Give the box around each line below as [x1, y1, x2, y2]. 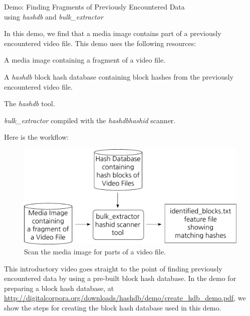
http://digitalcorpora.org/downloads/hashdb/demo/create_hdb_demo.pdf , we [4, 292, 246, 303]
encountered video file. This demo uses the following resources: [4, 38, 196, 48]
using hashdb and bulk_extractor [4, 11, 103, 22]
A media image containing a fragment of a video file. [4, 55, 166, 65]
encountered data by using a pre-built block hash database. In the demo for [4, 273, 236, 283]
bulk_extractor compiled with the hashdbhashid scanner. [4, 115, 176, 125]
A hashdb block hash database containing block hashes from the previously [4, 71, 233, 82]
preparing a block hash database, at [4, 282, 114, 293]
